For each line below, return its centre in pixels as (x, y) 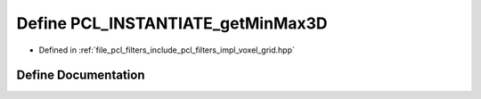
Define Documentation (81, 75)
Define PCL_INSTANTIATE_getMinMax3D (172, 23)
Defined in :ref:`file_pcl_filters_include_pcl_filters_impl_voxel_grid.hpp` (167, 50)
